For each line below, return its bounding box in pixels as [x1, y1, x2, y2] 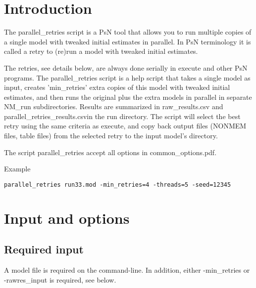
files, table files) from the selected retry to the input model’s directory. [4, 130, 218, 141]
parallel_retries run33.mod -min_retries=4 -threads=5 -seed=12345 [4, 181, 231, 188]
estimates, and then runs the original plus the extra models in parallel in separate [4, 91, 252, 102]
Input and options [4, 207, 130, 228]
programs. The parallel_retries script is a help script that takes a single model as [4, 72, 251, 82]
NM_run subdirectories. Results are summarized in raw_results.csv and [4, 101, 223, 112]
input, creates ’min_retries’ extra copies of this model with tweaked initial [4, 82, 230, 92]
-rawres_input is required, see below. [4, 274, 116, 285]
